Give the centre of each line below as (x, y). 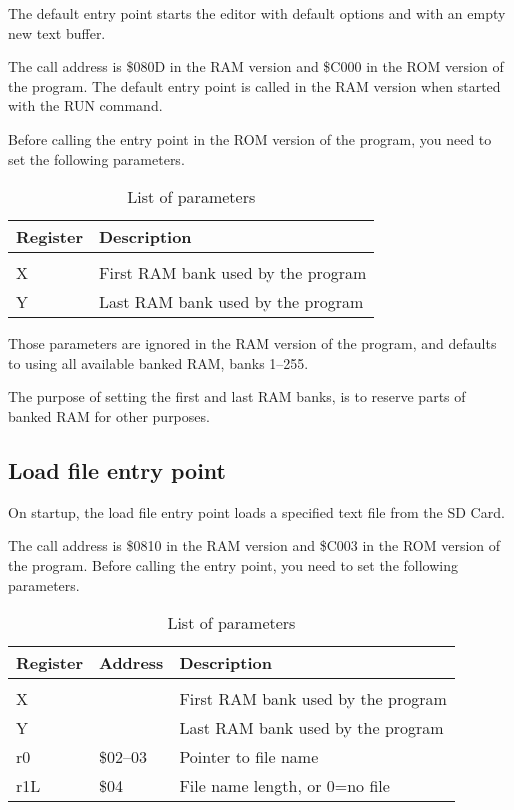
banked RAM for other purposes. (109, 415)
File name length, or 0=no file (284, 786)
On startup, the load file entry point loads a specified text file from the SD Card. (256, 511)
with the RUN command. (85, 105)
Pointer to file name (249, 757)
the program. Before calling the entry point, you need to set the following (233, 564)
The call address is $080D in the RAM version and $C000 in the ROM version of (256, 66)
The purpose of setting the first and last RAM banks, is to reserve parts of (237, 396)
